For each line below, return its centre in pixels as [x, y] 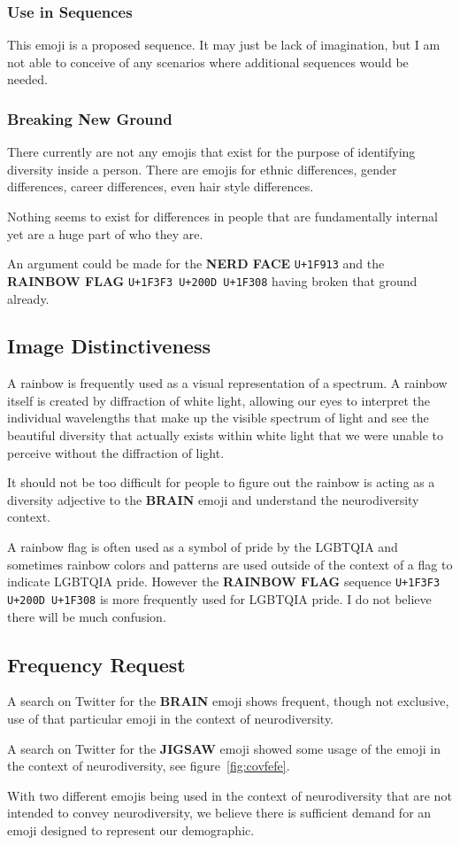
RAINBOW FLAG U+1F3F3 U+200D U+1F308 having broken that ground [212, 280]
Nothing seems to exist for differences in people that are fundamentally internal [222, 216]
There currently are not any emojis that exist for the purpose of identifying [211, 152]
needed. [27, 79]
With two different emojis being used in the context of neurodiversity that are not [230, 795]
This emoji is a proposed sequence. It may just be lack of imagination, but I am [224, 45]
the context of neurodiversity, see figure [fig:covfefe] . [149, 766]
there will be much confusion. [87, 616]
